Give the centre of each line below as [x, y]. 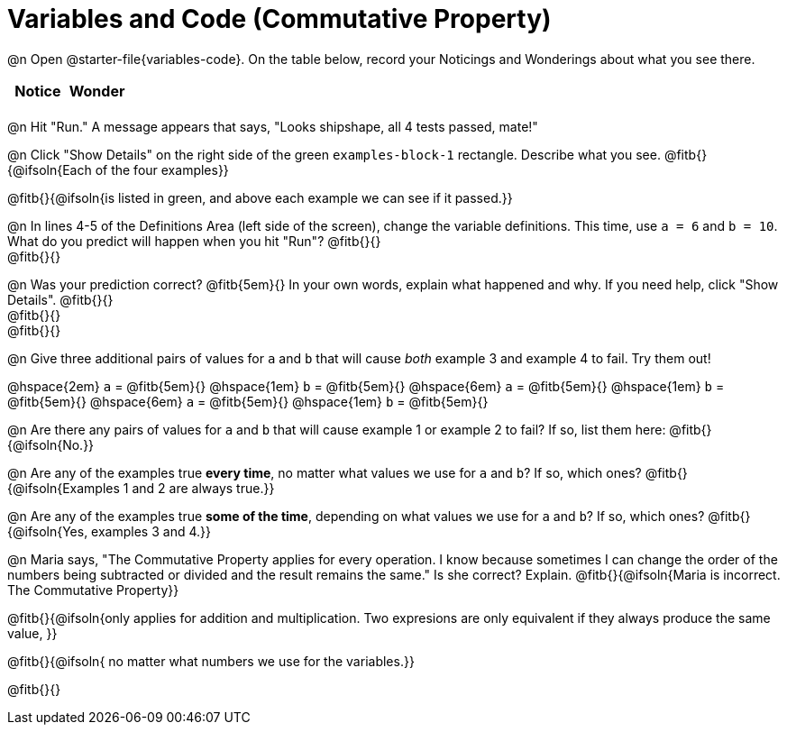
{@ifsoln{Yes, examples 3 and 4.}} [109, 531]
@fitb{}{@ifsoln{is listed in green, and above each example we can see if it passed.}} [260, 197]
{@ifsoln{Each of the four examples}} [118, 169]
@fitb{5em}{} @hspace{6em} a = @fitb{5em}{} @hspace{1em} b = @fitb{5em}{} [248, 401]
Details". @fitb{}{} [60, 299]
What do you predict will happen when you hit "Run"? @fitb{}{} [194, 241]
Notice [38, 91]
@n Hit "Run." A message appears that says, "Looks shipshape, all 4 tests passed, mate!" [273, 126]
